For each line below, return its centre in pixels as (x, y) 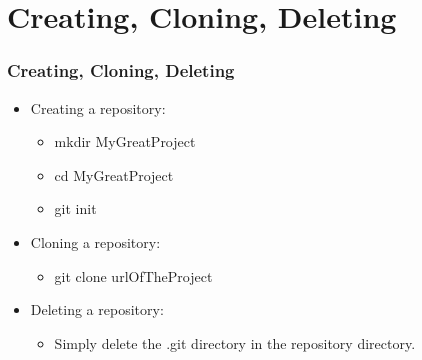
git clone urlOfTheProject (133, 275)
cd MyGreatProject (114, 174)
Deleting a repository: (97, 309)
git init (75, 208)
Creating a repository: (98, 107)
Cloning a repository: (95, 241)
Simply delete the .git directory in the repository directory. (235, 342)
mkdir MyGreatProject (125, 141)
